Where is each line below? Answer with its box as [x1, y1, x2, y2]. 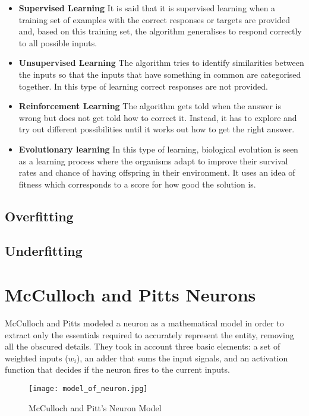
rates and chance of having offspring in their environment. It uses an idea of [18, 166, 295, 179]
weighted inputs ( [5, 351, 68, 364]
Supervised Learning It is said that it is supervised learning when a [18, 2, 276, 14]
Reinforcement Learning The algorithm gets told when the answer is [18, 100, 281, 112]
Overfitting [5, 207, 74, 225]
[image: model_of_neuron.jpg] [29, 384, 148, 393]
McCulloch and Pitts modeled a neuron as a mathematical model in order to [5, 317, 284, 329]
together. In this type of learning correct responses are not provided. [18, 80, 268, 92]
